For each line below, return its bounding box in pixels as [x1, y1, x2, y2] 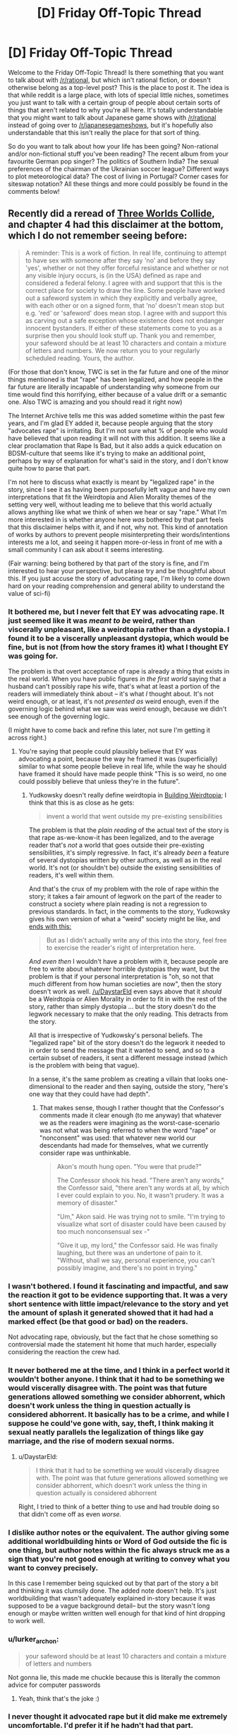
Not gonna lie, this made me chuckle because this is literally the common [8, 1673, 221, 1681]
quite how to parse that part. [8, 463, 91, 472]
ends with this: [28, 922, 72, 931]
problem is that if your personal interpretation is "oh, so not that [28, 972, 214, 981]
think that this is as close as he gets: [28, 798, 135, 807]
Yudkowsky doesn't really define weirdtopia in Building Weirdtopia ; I [28, 791, 227, 800]
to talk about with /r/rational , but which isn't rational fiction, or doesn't [8, 76, 211, 84]
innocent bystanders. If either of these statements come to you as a [25, 323, 223, 332]
